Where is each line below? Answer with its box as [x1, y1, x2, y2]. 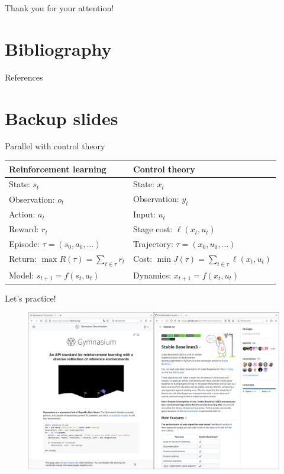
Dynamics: [133, 268, 172, 281]
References [5, 71, 43, 83]
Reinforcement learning [9, 162, 106, 175]
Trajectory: [133, 237, 173, 249]
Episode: [9, 237, 40, 249]
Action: [9, 208, 35, 220]
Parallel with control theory [5, 140, 105, 152]
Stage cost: [133, 223, 173, 235]
